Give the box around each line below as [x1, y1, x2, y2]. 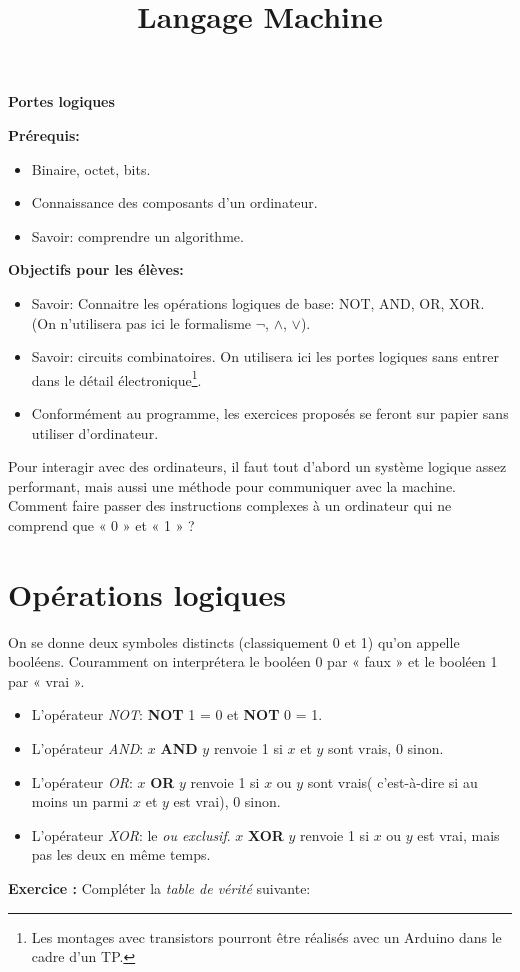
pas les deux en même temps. [31, 844, 211, 865]
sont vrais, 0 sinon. [328, 738, 444, 759]
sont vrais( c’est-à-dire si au [307, 771, 478, 792]
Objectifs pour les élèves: [8, 259, 184, 280]
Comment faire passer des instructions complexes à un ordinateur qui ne [8, 495, 452, 516]
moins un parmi [31, 791, 129, 812]
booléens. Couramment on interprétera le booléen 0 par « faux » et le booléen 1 [8, 651, 498, 672]
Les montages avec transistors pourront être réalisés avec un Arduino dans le [31, 926, 502, 947]
